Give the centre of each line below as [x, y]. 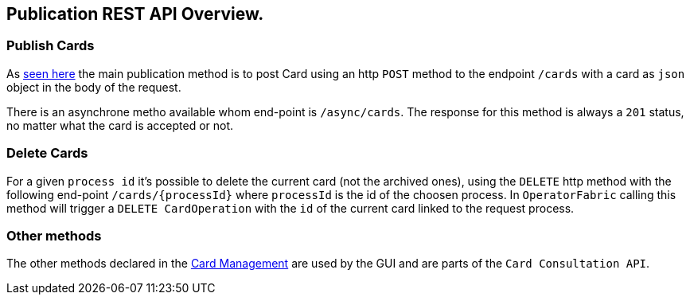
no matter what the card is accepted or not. [120, 125]
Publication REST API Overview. [135, 14]
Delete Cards [47, 153]
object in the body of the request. [94, 87]
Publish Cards [51, 46]
